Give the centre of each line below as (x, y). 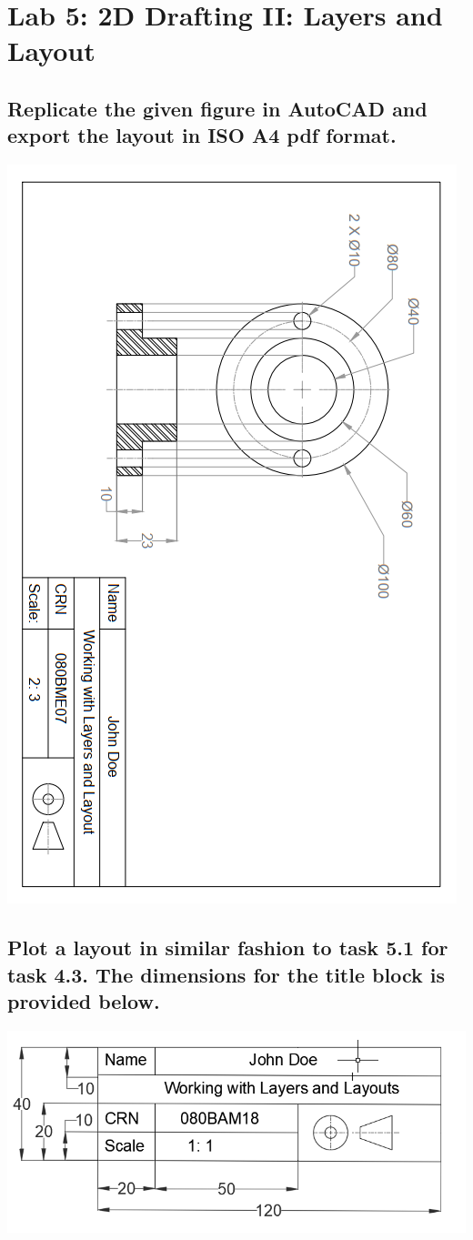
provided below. (84, 1000)
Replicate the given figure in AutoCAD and (217, 108)
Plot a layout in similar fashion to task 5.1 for (228, 948)
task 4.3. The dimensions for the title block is (226, 974)
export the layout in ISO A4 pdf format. (202, 135)
